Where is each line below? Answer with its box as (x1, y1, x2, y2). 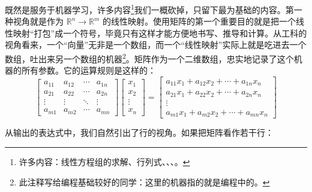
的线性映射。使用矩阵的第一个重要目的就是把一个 (103, 15, 296, 28)
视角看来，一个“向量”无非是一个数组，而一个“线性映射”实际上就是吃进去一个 (5, 38, 307, 51)
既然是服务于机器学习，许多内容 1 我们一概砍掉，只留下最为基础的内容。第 (5, 2, 294, 16)
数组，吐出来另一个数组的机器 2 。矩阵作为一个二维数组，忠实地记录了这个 (5, 51, 294, 65)
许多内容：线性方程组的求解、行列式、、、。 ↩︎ (19, 155, 190, 167)
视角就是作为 (13, 15, 64, 28)
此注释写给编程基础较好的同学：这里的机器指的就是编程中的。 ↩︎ (19, 175, 270, 188)
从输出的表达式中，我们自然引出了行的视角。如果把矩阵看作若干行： (5, 126, 274, 139)
